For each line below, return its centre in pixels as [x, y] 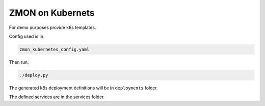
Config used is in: [27, 36]
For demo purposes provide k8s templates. [53, 27]
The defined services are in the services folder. [57, 97]
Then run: [19, 62]
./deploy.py [34, 75]
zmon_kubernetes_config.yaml [54, 49]
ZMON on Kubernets [52, 13]
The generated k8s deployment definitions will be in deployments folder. [83, 88]
